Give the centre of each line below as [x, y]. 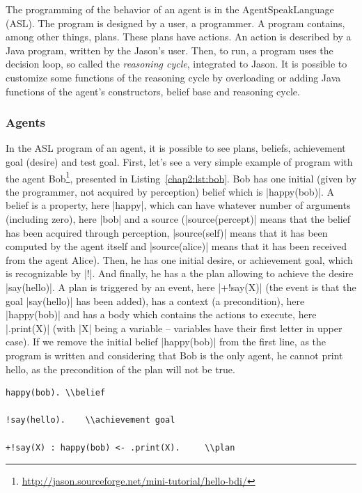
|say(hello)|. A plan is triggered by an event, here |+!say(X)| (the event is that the [181, 287]
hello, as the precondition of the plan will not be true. [120, 369]
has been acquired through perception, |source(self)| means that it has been [167, 232]
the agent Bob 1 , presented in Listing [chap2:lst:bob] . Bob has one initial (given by [181, 177]
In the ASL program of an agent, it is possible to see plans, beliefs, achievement [176, 148]
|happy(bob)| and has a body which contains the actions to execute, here [161, 314]
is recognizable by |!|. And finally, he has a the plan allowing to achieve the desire [180, 273]
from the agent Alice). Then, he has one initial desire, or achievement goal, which [179, 259]
